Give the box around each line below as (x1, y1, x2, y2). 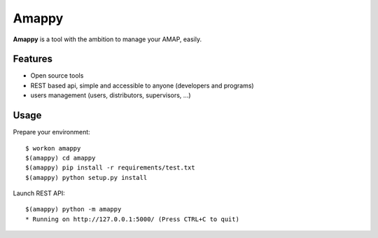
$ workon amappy (25, 144, 81, 152)
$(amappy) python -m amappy (25, 205, 122, 213)
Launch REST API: (13, 189, 66, 197)
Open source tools (30, 71, 84, 80)
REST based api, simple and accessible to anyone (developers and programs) (30, 81, 255, 90)
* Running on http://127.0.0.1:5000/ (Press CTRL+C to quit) (25, 215, 239, 223)
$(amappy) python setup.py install (25, 174, 148, 181)
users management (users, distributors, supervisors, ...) (30, 91, 192, 99)
